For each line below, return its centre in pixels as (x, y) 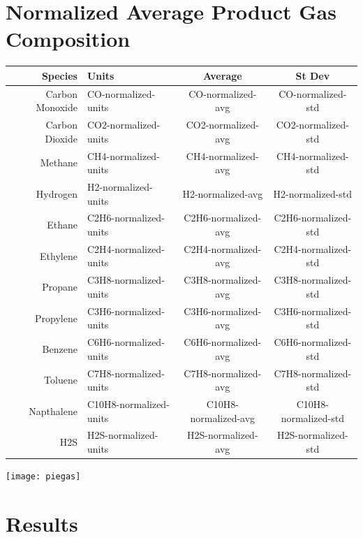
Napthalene (53, 410)
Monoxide (57, 107)
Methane (59, 162)
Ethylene (59, 255)
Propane (60, 287)
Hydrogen (57, 193)
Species (59, 75)
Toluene (61, 380)
